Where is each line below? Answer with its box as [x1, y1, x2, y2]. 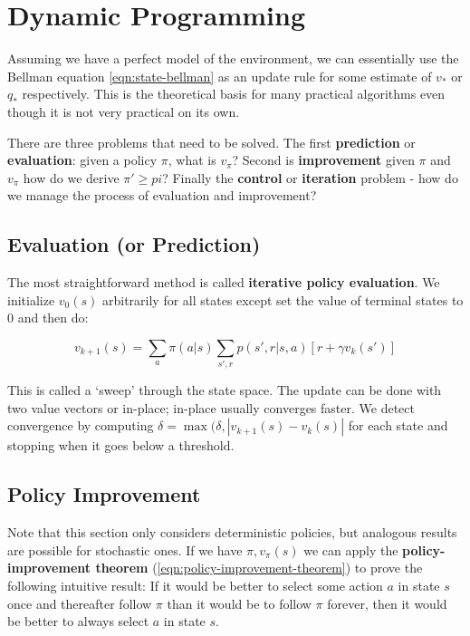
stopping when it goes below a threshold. [7, 436, 235, 455]
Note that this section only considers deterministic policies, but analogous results [7, 523, 457, 542]
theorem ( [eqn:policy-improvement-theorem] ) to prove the [95, 558, 423, 577]
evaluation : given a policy [7, 150, 158, 169]
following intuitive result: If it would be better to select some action [7, 575, 383, 594]
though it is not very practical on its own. [7, 101, 240, 120]
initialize [7, 290, 55, 309]
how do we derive [23, 168, 120, 187]
